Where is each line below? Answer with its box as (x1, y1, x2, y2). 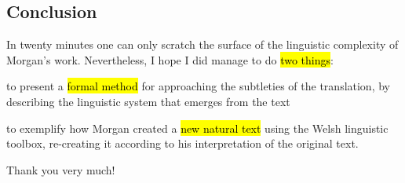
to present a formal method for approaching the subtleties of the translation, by (6, 78, 390, 94)
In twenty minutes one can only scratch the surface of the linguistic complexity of (6, 36, 399, 53)
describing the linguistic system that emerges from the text (6, 93, 290, 109)
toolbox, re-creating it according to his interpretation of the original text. (6, 135, 359, 152)
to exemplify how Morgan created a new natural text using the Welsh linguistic (6, 119, 389, 136)
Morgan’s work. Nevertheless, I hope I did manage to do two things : (6, 51, 334, 68)
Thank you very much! (6, 161, 115, 178)
